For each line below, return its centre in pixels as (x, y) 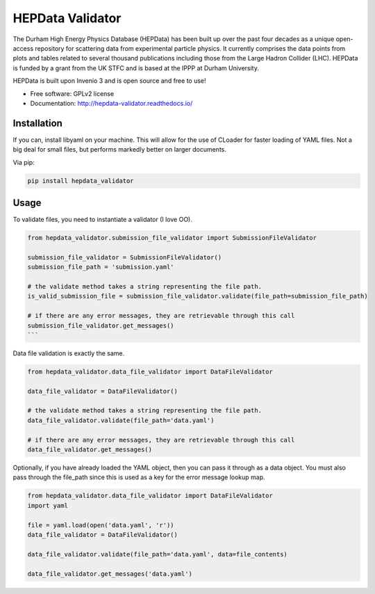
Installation (37, 123)
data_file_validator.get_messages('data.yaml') (110, 573)
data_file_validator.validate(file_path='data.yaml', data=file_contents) (158, 554)
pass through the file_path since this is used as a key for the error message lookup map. (139, 477)
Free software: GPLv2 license (72, 93)
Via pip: (24, 162)
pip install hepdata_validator (81, 180)
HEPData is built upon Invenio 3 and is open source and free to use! (109, 81)
